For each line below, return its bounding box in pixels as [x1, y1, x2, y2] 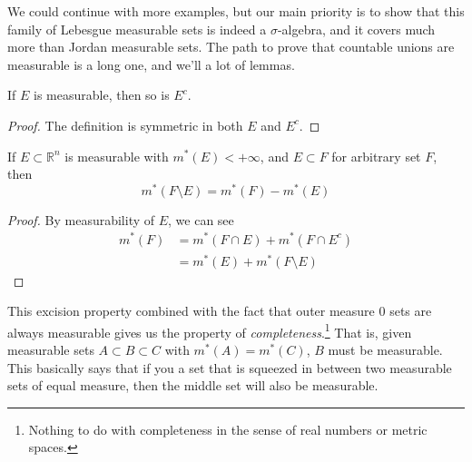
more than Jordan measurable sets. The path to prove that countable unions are [7, 37, 455, 56]
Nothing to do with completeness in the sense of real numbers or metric [28, 419, 428, 438]
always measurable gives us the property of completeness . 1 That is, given [7, 319, 412, 341]
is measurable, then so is [34, 85, 170, 104]
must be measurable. [328, 340, 443, 359]
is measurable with [64, 146, 169, 165]
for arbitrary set [331, 146, 421, 165]
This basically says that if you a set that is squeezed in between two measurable [7, 358, 452, 377]
